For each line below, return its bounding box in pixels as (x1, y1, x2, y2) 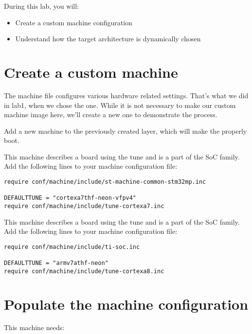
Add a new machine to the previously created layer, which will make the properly (4, 125, 247, 136)
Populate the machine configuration (4, 294, 249, 314)
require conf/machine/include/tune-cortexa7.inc (4, 203, 164, 210)
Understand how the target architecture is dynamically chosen (15, 34, 201, 44)
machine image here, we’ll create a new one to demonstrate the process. (4, 109, 217, 120)
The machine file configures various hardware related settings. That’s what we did (4, 90, 249, 100)
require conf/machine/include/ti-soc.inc (4, 243, 140, 250)
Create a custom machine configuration (15, 17, 132, 27)
